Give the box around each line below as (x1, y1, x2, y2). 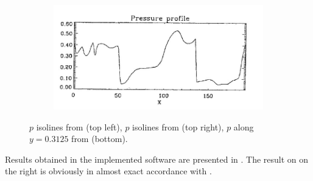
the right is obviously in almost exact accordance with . (5, 165, 212, 177)
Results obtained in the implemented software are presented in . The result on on (5, 152, 309, 165)
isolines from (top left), (36, 120, 122, 133)
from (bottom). (71, 132, 128, 145)
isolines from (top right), (132, 120, 224, 133)
